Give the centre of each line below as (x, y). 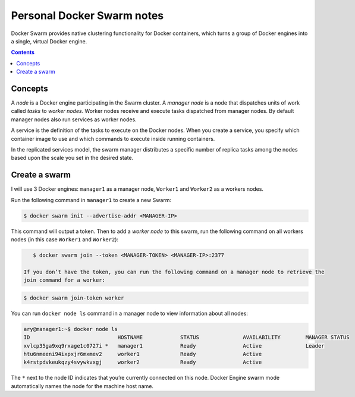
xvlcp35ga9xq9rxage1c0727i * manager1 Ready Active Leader (174, 346)
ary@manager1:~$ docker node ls (71, 329)
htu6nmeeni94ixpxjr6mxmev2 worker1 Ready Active (143, 354)
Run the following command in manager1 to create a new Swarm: (91, 200)
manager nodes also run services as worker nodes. (74, 119)
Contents (23, 52)
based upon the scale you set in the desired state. (72, 158)
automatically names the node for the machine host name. (82, 386)
